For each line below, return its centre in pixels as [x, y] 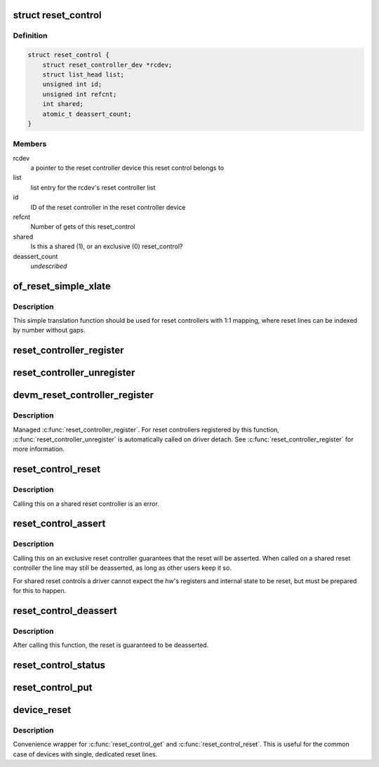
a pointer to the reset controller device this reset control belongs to [127, 168]
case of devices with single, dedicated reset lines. [85, 754]
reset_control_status [59, 665]
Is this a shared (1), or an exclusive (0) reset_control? [107, 246]
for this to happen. [40, 590]
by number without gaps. [49, 331]
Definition [30, 36]
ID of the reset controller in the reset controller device [108, 207]
